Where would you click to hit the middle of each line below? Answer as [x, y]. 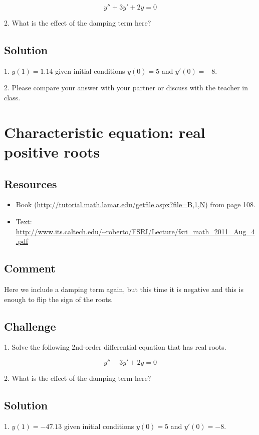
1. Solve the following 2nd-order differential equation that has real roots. [115, 347]
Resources [31, 183]
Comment [30, 268]
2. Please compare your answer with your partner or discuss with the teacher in [126, 88]
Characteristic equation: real [105, 132]
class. [12, 97]
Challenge [30, 326]
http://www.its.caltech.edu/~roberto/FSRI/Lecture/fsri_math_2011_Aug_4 [135, 231]
